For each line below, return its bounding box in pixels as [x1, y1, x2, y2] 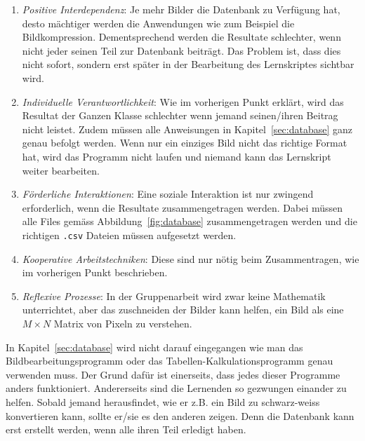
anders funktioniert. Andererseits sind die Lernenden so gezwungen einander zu [6, 381, 347, 395]
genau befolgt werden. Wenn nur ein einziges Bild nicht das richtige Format [22, 135, 347, 150]
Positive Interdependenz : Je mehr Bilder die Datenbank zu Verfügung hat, [22, 2, 340, 16]
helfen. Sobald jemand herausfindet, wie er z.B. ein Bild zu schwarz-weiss [6, 394, 320, 409]
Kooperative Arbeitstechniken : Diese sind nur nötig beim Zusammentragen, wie [22, 251, 359, 266]
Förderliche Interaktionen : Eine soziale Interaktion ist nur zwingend [22, 186, 314, 201]
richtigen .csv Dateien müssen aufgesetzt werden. [22, 227, 237, 242]
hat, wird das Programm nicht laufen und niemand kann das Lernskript [22, 149, 331, 163]
